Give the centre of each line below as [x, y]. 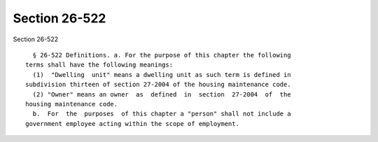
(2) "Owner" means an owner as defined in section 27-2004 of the [162, 94]
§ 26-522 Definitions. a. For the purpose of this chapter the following [162, 55]
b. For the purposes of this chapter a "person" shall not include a [162, 114]
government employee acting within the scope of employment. [132, 123]
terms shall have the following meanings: [99, 65]
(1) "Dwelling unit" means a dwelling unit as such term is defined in [162, 74]
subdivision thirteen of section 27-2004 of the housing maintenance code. [158, 85]
